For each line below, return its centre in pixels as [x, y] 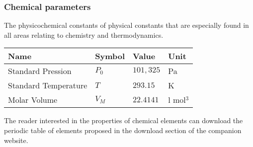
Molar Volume [33, 100]
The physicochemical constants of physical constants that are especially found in [126, 25]
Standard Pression [40, 71]
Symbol [110, 56]
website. [16, 140]
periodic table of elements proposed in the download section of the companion [123, 130]
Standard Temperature [48, 85]
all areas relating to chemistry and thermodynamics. [84, 35]
